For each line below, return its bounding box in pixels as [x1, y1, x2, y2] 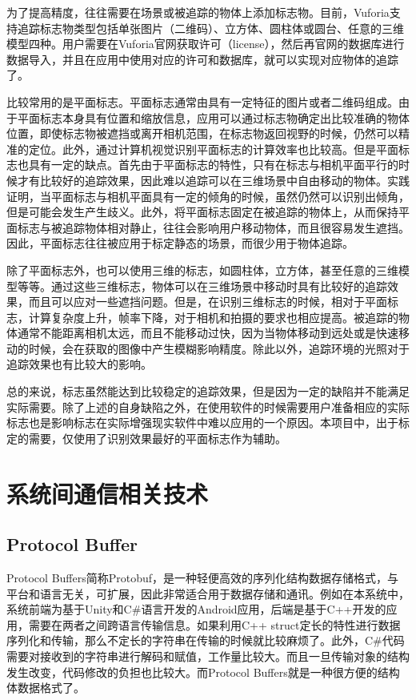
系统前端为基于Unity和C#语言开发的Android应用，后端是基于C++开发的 [6, 601, 386, 618]
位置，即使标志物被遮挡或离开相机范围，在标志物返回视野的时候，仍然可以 [6, 125, 398, 142]
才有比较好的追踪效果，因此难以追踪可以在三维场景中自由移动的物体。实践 [17, 171, 410, 188]
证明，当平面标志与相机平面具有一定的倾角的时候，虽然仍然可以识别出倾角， [6, 187, 410, 204]
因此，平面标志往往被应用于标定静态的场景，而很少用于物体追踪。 [6, 235, 354, 251]
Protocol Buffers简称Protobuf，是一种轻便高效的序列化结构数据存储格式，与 [6, 569, 399, 586]
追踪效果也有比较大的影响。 [6, 356, 152, 372]
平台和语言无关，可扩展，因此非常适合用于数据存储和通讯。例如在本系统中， [6, 585, 410, 601]
